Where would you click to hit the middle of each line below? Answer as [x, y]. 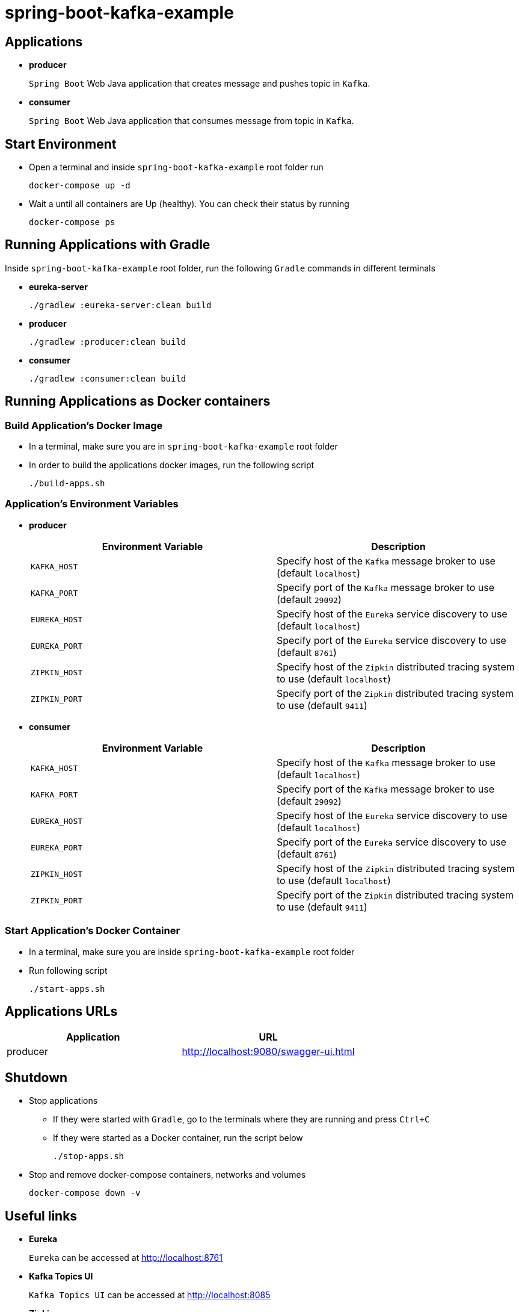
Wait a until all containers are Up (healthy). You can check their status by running [189, 204]
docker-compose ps [72, 222]
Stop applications [63, 1101]
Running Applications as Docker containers [138, 401]
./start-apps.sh [67, 989]
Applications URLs [61, 1011]
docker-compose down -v [85, 1193]
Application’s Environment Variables [92, 504]
